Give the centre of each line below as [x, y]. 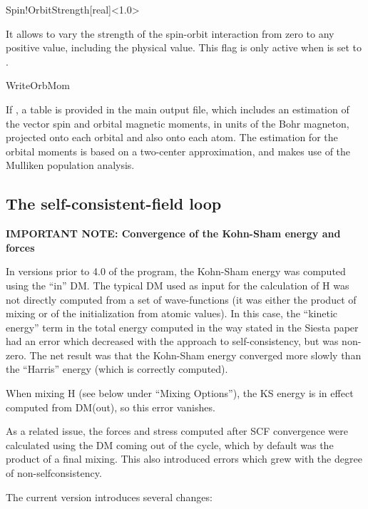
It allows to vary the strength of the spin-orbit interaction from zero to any [170, 33]
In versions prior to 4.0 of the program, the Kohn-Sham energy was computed [176, 271]
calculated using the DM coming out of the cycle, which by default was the [170, 444]
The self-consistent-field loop [114, 204]
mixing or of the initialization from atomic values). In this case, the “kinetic [172, 313]
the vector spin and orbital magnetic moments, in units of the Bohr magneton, [178, 123]
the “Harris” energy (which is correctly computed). [117, 369]
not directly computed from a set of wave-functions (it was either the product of [181, 299]
